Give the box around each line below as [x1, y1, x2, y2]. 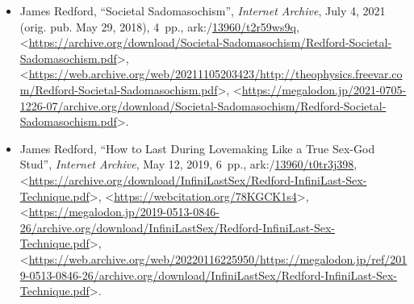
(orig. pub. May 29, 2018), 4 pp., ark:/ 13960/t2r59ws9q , [19, 18, 299, 35]
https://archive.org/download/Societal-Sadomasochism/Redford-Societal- [28, 34, 392, 51]
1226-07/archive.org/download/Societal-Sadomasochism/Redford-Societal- [19, 97, 387, 114]
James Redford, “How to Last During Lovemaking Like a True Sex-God [19, 140, 375, 156]
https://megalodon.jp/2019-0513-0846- [28, 203, 220, 220]
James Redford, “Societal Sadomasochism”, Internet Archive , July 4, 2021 [19, 2, 386, 19]
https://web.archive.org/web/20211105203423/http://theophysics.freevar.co [28, 65, 403, 82]
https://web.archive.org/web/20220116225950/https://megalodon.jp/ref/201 [28, 250, 408, 267]
